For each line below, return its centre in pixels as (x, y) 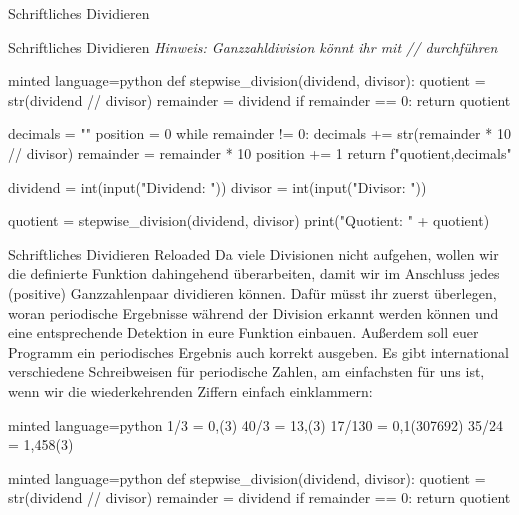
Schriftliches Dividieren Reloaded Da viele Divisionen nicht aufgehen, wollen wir (253, 253)
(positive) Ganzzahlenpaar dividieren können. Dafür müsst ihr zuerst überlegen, (252, 292)
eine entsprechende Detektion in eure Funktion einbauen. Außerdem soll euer (243, 332)
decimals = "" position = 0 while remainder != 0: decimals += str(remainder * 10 (259, 133)
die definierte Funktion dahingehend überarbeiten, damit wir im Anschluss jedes (254, 273)
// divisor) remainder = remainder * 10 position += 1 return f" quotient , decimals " (260, 152)
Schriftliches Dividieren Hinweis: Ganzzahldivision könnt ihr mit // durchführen (253, 46)
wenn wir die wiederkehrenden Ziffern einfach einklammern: (190, 390)
